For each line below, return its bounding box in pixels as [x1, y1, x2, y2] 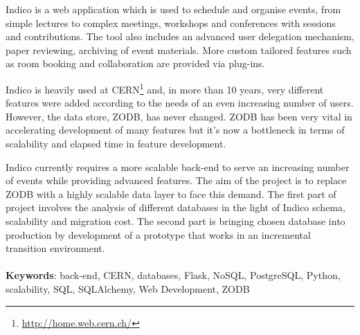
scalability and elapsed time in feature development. [6, 136, 226, 150]
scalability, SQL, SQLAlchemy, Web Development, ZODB [6, 281, 250, 296]
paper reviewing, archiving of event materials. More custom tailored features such [6, 42, 352, 57]
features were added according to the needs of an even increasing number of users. [6, 96, 354, 110]
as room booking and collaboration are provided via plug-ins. [6, 56, 265, 71]
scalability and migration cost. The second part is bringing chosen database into [6, 213, 345, 228]
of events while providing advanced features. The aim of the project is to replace [6, 173, 347, 188]
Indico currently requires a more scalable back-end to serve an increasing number [6, 159, 350, 174]
